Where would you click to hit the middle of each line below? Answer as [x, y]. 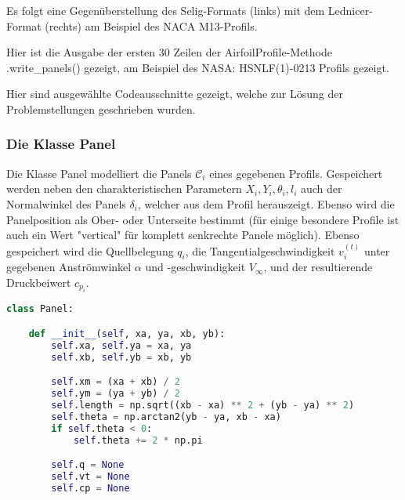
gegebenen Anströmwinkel [69, 267]
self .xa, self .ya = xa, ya [121, 345]
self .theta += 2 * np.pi [138, 440]
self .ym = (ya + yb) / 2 [116, 394]
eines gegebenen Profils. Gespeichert [296, 173]
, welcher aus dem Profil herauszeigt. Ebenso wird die [266, 203]
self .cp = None [90, 488]
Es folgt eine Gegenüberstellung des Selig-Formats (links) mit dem [166, 10]
